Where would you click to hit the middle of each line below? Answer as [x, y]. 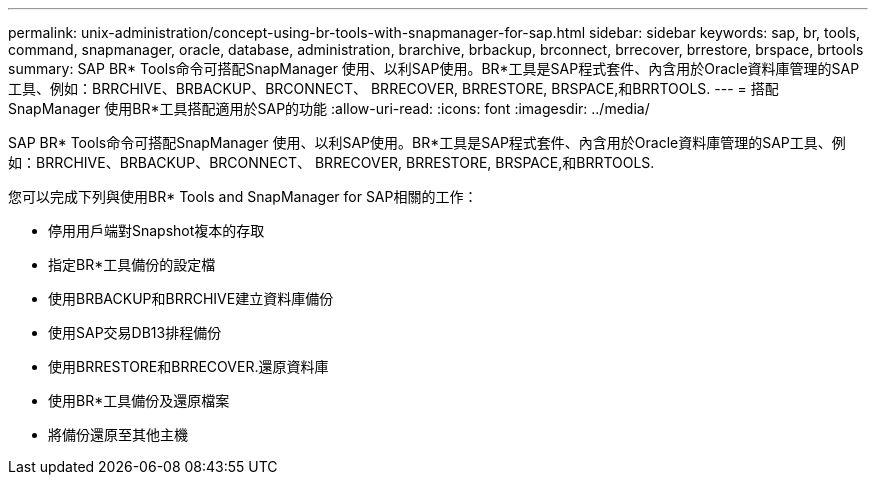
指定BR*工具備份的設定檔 [132, 264]
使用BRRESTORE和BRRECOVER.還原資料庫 [188, 366]
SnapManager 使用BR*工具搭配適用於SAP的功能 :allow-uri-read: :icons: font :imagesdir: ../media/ [329, 108]
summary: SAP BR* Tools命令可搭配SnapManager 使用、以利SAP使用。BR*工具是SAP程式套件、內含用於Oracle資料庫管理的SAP [434, 68]
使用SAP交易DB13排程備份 [135, 332]
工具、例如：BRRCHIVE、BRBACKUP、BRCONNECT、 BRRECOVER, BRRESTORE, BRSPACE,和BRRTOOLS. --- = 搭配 [393, 88]
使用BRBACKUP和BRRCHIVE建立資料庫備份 [191, 298]
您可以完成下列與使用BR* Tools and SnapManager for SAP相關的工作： [243, 196]
